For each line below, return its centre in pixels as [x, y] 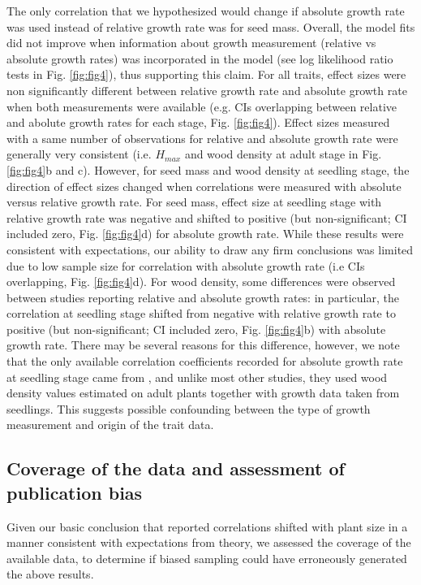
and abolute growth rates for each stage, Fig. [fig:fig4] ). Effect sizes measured [198, 122]
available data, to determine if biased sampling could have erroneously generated [207, 558]
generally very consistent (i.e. [79, 154]
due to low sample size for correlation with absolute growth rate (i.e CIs [186, 265]
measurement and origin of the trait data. [110, 425]
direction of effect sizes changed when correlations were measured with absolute [204, 186]
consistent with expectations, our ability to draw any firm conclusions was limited [210, 249]
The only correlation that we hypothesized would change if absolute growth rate [206, 11]
